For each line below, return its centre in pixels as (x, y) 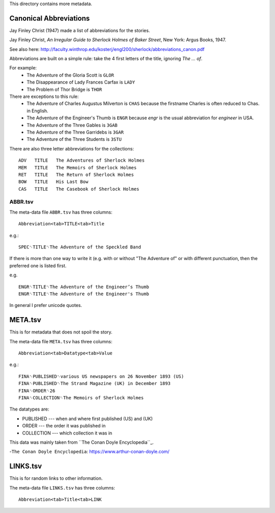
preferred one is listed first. (38, 266)
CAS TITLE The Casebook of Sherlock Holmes (79, 189)
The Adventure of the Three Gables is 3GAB (72, 125)
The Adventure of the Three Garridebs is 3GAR (75, 132)
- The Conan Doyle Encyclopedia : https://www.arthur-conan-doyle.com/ (90, 452)
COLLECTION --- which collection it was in (67, 433)
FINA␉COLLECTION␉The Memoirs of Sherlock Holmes (81, 398)
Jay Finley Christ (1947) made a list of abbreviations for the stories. (80, 30)
